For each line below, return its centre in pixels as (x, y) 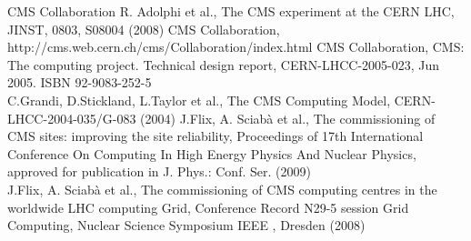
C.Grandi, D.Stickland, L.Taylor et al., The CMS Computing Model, (199, 100)
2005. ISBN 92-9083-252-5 (80, 82)
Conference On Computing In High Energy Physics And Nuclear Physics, (212, 153)
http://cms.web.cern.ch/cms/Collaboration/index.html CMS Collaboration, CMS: (236, 47)
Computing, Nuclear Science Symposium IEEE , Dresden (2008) (186, 225)
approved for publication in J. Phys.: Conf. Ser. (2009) (159, 171)
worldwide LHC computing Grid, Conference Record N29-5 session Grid (208, 207)
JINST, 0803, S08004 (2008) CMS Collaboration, (144, 29)
